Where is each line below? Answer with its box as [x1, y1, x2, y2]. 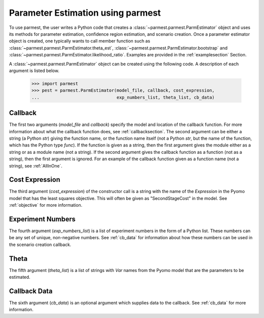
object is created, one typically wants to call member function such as [9, 38, 151, 44]
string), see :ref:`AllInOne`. [9, 163, 63, 169]
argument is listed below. [9, 68, 60, 73]
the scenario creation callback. [9, 242, 71, 247]
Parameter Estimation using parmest [9, 7, 161, 18]
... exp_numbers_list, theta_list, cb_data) [31, 95, 215, 100]
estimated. [9, 274, 30, 280]
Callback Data [9, 287, 53, 295]
